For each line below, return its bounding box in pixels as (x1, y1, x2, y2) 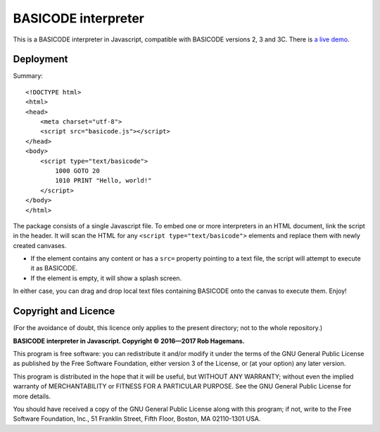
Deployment (13, 53, 68, 65)
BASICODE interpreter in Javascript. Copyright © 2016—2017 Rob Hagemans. (13, 336, 246, 345)
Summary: (13, 72, 44, 80)
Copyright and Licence (13, 306, 115, 318)
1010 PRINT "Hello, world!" (55, 176, 152, 185)
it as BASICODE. (30, 264, 78, 273)
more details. (13, 392, 51, 400)
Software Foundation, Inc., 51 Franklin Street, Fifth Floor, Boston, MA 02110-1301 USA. (13, 414, 261, 423)
